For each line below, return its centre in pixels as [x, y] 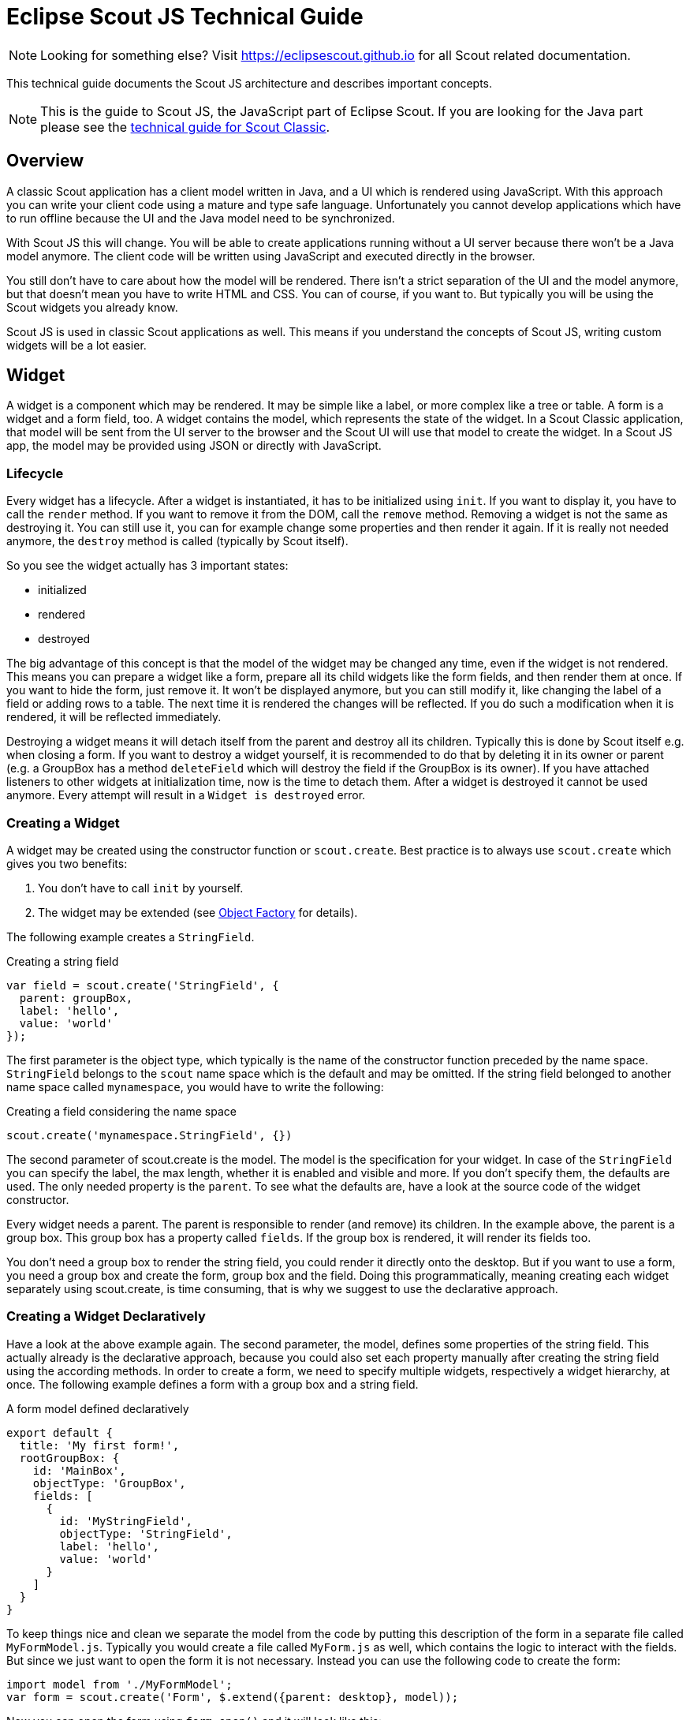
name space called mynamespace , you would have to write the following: [195, 1086]
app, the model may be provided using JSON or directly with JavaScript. [194, 446]
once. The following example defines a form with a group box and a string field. [213, 1384]
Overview [45, 161]
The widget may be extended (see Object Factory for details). [198, 912]
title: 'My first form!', [99, 1445]
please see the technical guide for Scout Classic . [185, 127]
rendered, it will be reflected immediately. [114, 717]
